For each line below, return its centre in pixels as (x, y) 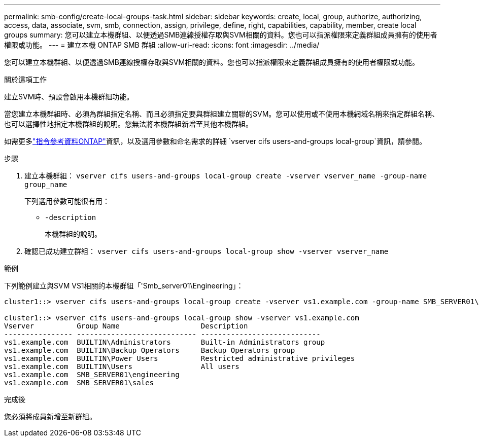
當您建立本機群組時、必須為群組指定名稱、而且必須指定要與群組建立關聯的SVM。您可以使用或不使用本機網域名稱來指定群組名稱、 (222, 114)
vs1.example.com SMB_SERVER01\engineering (92, 375)
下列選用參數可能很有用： (67, 201)
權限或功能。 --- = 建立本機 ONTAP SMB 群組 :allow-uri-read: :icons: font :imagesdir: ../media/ (162, 45)
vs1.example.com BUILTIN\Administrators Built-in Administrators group (165, 342)
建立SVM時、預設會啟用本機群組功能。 (69, 97)
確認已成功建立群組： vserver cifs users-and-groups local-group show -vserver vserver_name (207, 251)
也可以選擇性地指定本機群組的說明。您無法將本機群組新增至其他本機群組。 (128, 124)
